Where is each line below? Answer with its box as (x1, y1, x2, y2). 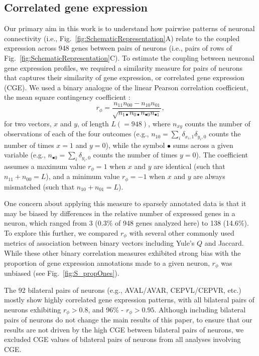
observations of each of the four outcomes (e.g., (4, 128, 149, 139)
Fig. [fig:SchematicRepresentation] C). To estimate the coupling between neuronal (4, 52, 254, 63)
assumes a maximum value (4, 160, 86, 171)
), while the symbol (105, 139, 165, 150)
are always (193, 171, 225, 182)
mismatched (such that (4, 181, 75, 192)
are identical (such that (154, 160, 225, 171)
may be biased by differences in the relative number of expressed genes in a (4, 208, 235, 218)
